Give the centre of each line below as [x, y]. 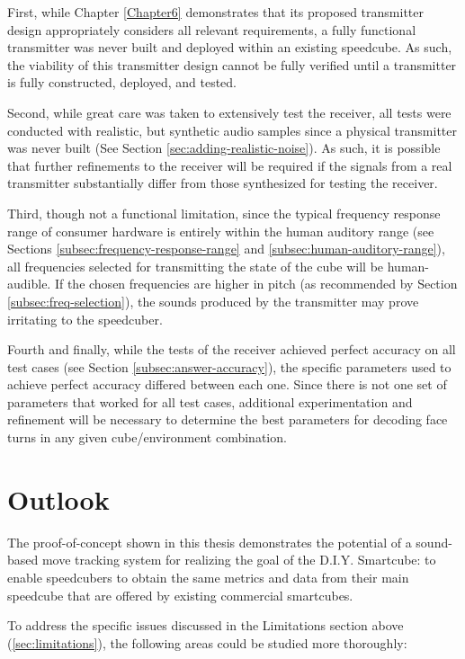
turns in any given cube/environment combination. [147, 437]
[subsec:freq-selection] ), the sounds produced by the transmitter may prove [213, 301]
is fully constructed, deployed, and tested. [122, 82]
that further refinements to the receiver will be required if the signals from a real [230, 165]
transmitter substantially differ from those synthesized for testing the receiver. [223, 183]
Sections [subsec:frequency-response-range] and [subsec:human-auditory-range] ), [226, 249]
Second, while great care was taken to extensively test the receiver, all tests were [229, 112]
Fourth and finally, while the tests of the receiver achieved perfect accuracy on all [232, 349]
